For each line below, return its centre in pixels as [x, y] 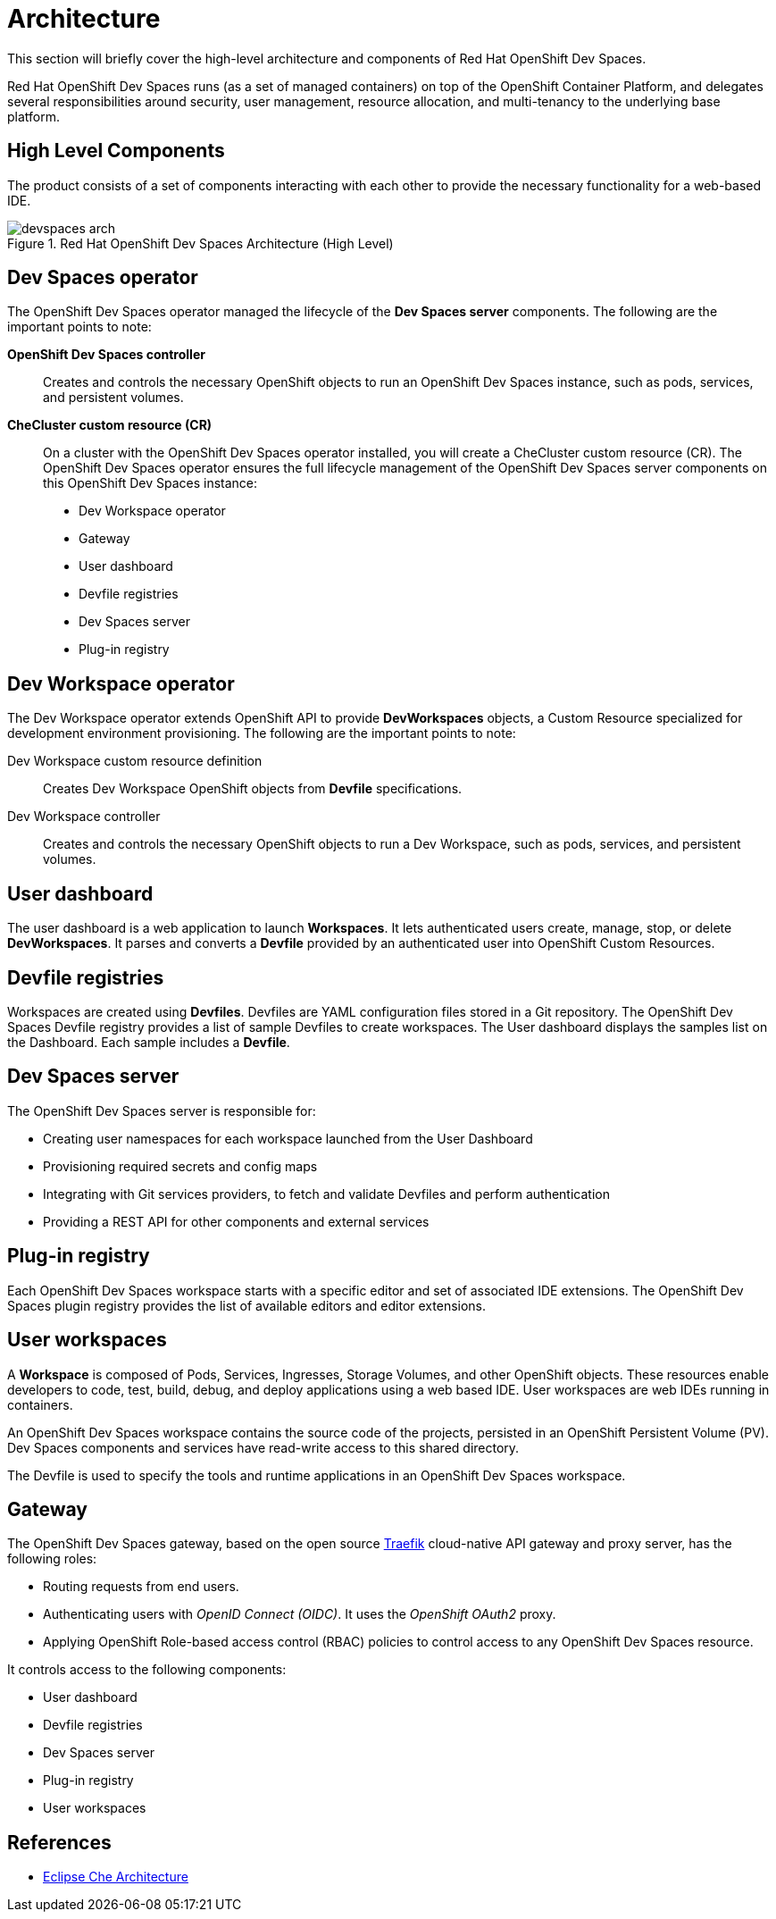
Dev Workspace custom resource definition [135, 761]
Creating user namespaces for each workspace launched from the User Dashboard [288, 1138]
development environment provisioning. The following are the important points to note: [262, 733]
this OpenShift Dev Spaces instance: [150, 483]
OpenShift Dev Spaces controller [106, 355]
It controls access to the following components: [147, 1670]
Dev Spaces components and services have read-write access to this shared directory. [263, 1447]
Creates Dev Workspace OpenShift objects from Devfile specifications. [253, 789]
